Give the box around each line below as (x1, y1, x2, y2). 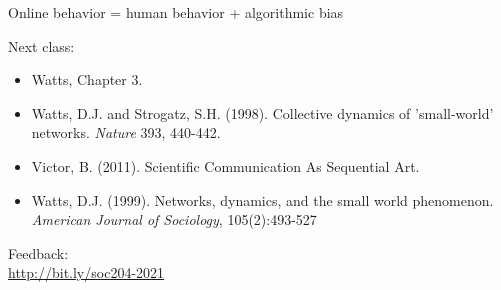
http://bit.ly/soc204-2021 (8, 262, 165, 283)
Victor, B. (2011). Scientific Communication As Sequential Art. (31, 155, 420, 176)
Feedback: (8, 242, 69, 263)
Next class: (8, 35, 75, 56)
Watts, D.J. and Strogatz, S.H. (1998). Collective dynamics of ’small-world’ (31, 102, 494, 123)
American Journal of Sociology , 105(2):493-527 (31, 209, 317, 230)
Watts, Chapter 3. (31, 69, 143, 90)
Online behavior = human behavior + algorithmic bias (8, 2, 344, 22)
